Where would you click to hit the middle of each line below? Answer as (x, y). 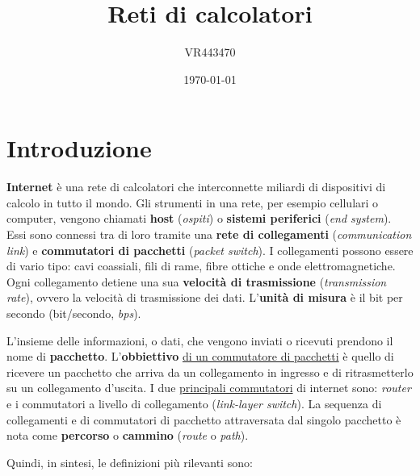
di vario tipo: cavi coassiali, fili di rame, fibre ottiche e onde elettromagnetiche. (201, 266)
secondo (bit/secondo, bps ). (74, 313)
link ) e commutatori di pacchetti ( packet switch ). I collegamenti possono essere (210, 250)
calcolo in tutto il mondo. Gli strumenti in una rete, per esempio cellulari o (193, 202)
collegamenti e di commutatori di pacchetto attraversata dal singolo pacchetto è (204, 419)
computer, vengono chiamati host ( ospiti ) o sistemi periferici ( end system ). (199, 218)
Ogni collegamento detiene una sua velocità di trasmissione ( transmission (197, 281)
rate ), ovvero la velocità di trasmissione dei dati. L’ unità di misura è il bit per (205, 297)
